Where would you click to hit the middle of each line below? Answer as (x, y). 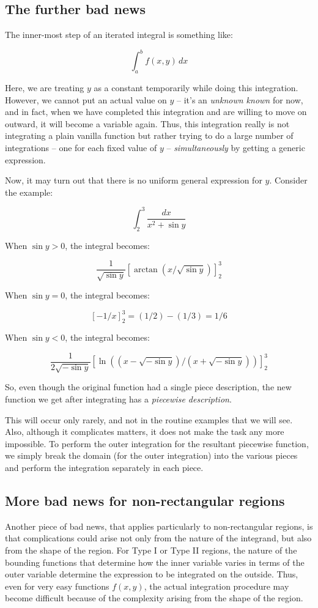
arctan (146, 269)
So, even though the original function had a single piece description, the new (148, 387)
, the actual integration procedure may (216, 586)
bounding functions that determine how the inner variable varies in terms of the (155, 562)
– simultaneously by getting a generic (236, 148)
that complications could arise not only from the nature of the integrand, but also (158, 538)
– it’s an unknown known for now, (240, 99)
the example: (29, 192)
